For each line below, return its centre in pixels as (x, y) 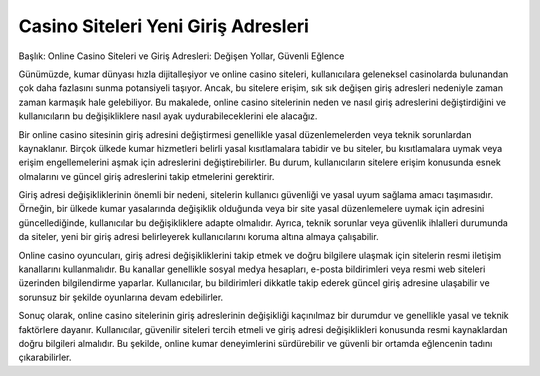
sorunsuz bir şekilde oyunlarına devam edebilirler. (121, 297)
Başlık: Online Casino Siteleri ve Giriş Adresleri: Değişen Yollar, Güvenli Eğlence (181, 56)
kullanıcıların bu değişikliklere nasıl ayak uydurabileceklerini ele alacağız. (168, 116)
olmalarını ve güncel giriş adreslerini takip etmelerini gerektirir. (146, 176)
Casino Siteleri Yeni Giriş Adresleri (164, 26)
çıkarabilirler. (45, 357)
